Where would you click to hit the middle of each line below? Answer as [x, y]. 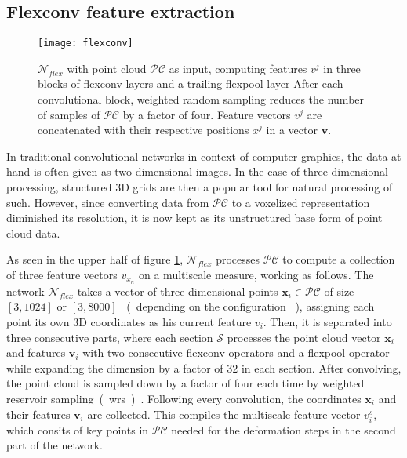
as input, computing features [238, 68]
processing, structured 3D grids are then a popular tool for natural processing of [200, 187]
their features [38, 414]
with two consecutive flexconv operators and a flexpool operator [236, 353]
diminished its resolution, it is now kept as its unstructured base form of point [194, 218]
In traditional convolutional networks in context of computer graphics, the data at [204, 156]
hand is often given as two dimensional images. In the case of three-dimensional [197, 171]
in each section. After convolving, [321, 367]
